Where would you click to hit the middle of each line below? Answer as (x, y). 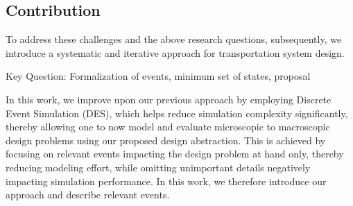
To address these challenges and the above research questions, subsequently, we (174, 39)
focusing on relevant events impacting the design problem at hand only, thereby (175, 154)
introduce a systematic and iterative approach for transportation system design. (175, 52)
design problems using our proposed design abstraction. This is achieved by (166, 140)
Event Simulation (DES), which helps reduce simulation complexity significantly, (177, 113)
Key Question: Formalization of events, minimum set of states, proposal (158, 76)
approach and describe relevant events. (88, 195)
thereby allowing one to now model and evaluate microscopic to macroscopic (168, 127)
